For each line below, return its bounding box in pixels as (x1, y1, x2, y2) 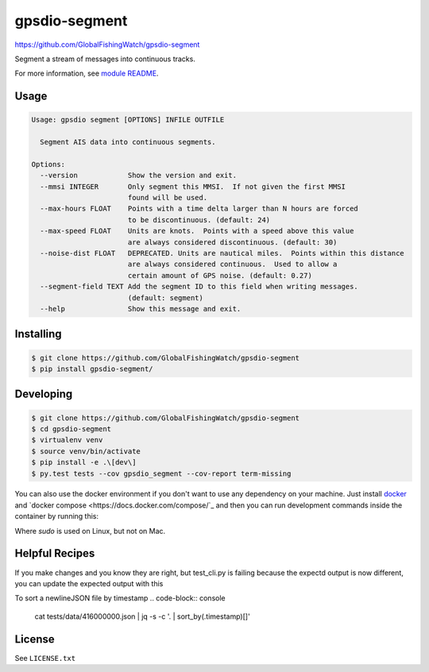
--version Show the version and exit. (40, 171, 238, 180)
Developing (14, 388, 73, 401)
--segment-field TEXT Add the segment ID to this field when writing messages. (40, 282, 359, 292)
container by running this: (14, 512, 99, 521)
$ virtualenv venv (31, 435, 103, 445)
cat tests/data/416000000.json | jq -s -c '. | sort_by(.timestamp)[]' (34, 612, 250, 621)
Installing (14, 327, 63, 341)
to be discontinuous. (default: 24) (127, 215, 271, 224)
